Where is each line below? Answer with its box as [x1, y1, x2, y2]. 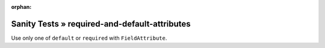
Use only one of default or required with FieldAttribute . [11, 34, 167, 41]
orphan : [11, 4, 32, 10]
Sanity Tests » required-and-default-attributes [11, 18, 191, 29]
